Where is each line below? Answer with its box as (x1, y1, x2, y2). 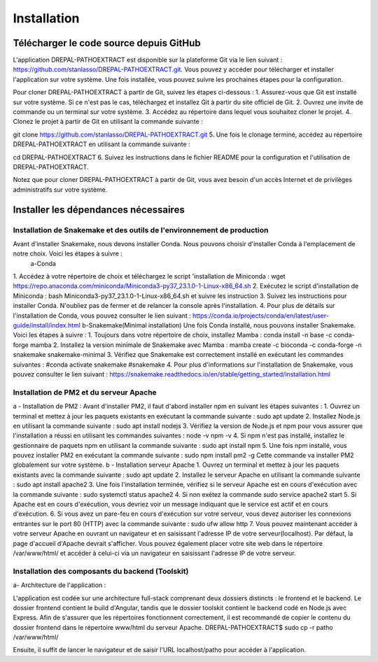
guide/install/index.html (13, 321, 80, 330)
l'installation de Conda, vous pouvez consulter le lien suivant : (13, 311, 192, 320)
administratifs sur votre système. (13, 185, 108, 194)
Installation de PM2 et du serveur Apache (13, 387, 157, 397)
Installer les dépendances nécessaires (13, 204, 185, 216)
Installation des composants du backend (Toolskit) (13, 566, 189, 576)
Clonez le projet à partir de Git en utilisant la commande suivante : (13, 118, 203, 126)
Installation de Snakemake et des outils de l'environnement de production (13, 225, 269, 234)
